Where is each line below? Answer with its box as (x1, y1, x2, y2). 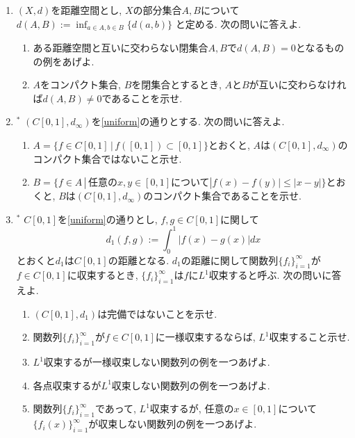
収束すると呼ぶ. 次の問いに (208, 268, 332, 282)
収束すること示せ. (269, 330, 350, 344)
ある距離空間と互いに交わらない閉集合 (33, 40, 208, 55)
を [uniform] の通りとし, (58, 211, 158, 226)
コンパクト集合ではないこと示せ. (33, 151, 182, 165)
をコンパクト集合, (40, 77, 121, 92)
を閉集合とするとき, (131, 77, 222, 92)
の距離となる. (108, 252, 170, 267)
